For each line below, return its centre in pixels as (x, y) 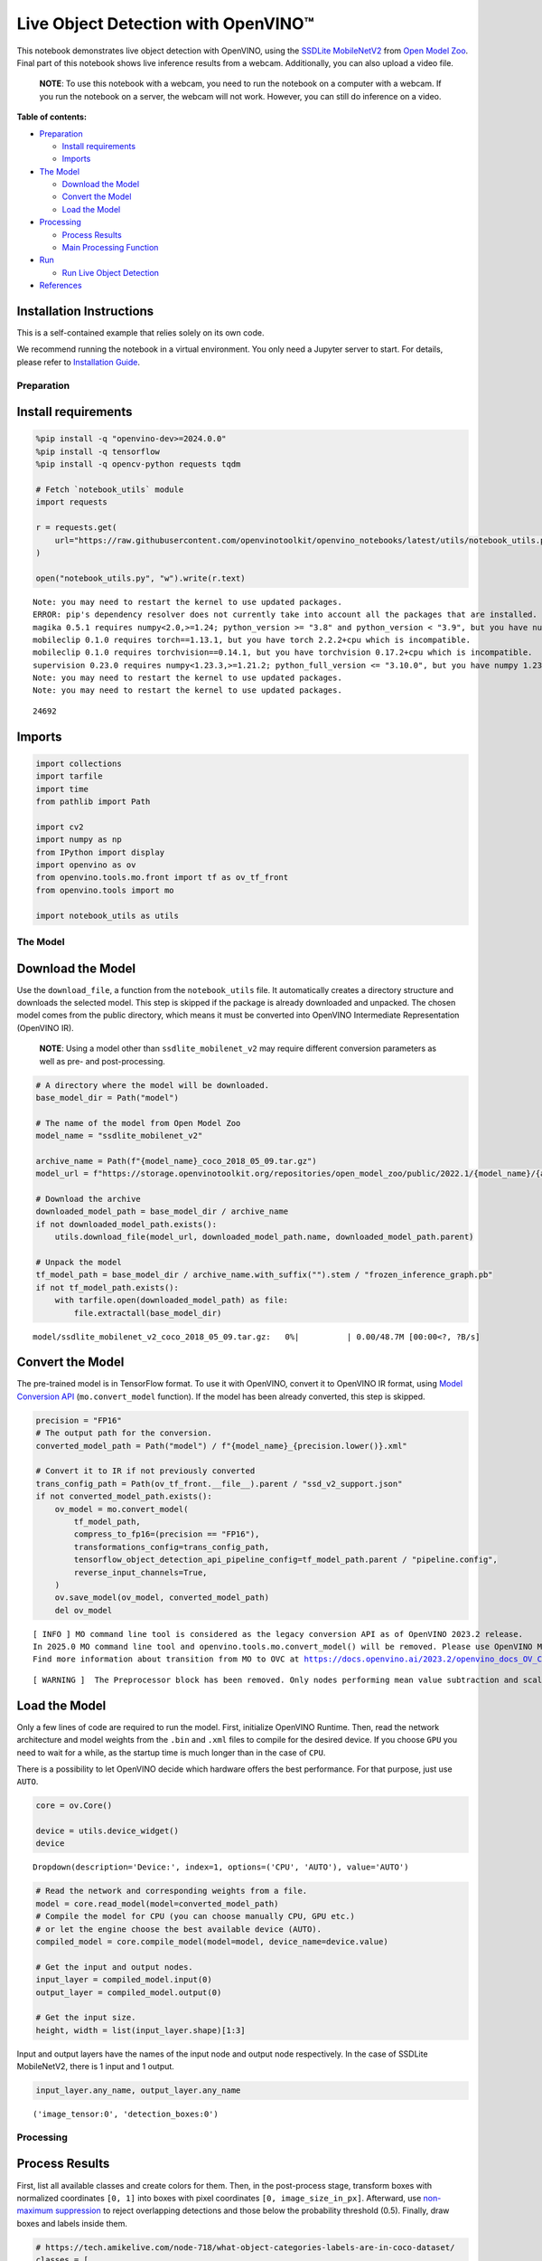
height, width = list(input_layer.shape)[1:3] (140, 2030)
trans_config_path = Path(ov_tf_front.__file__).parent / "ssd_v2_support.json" (219, 1484)
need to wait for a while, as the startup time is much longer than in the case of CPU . (171, 1752)
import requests (72, 502)
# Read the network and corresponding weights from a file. (172, 1891)
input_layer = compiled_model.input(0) (124, 1980)
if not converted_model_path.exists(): (124, 1496)
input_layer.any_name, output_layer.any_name (138, 2091)
